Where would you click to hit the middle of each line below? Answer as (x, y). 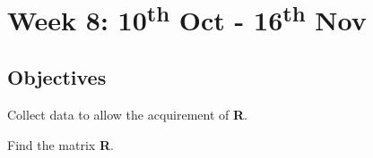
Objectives (57, 77)
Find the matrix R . (61, 144)
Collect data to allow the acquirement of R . (128, 114)
